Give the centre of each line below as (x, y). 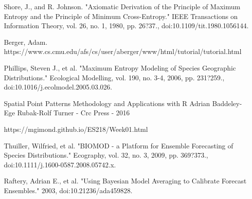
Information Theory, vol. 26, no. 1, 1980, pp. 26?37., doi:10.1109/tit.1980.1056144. (126, 26)
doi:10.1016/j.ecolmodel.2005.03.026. (58, 87)
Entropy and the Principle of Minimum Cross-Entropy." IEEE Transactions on (121, 16)
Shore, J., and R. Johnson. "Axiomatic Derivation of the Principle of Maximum (122, 6)
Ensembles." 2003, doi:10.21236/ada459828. (68, 190)
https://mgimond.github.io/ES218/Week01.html (76, 129)
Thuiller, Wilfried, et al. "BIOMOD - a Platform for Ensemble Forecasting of (119, 145)
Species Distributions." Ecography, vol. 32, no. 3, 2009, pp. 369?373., (106, 155)
